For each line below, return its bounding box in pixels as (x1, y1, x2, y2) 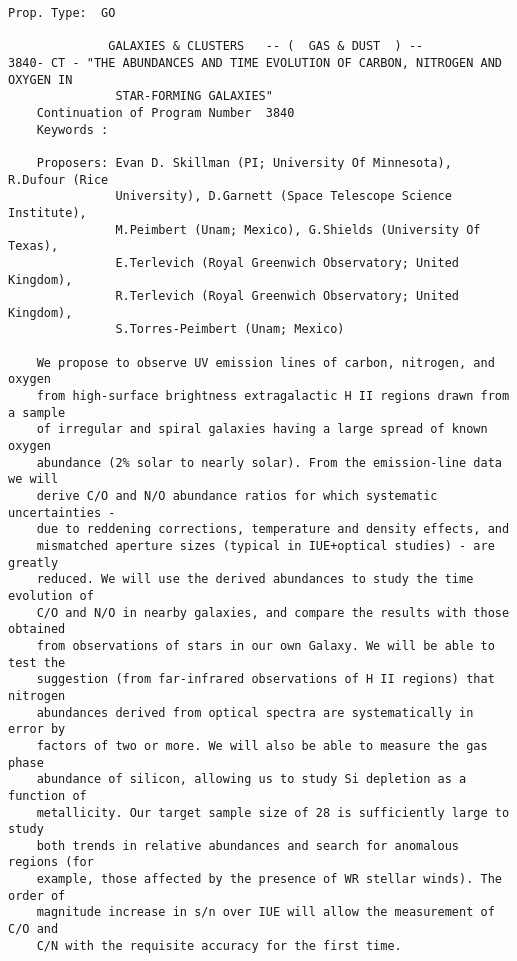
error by (8, 722, 66, 737)
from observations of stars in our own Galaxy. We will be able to (36, 638, 495, 653)
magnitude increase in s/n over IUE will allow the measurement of (36, 905, 495, 920)
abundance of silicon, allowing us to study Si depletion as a (36, 772, 467, 787)
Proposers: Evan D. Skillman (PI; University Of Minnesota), (36, 155, 452, 170)
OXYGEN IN (8, 72, 73, 87)
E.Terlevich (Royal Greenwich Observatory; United (115, 255, 460, 270)
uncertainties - (8, 505, 116, 520)
